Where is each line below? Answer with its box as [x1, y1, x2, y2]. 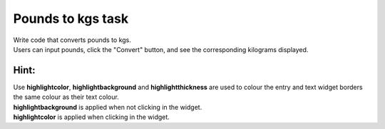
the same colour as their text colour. [13, 93, 119, 101]
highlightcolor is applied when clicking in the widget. [13, 113, 170, 121]
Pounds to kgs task [13, 11, 128, 26]
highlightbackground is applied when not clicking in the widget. [13, 103, 202, 111]
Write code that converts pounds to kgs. [13, 36, 132, 44]
